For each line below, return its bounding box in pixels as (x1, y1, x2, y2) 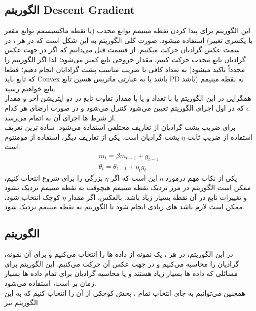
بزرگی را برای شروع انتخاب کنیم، (4, 172, 103, 183)
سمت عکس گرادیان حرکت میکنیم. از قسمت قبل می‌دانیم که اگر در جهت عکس (4, 44, 240, 55)
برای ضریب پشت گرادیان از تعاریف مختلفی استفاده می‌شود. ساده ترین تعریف (4, 122, 236, 132)
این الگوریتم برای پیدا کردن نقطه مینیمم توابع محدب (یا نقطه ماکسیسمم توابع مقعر (4, 25, 251, 36)
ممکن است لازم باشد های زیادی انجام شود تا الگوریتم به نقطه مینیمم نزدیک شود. (4, 201, 245, 212)
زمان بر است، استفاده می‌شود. (4, 277, 96, 288)
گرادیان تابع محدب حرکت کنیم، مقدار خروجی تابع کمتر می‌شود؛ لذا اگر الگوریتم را (4, 54, 246, 64)
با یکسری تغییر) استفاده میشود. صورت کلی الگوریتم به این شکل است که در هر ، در (4, 35, 253, 45)
